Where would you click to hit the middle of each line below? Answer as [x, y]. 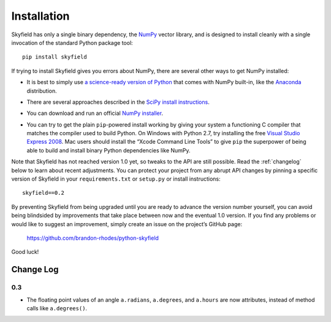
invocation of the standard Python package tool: [72, 42]
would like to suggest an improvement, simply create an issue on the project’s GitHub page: [127, 224]
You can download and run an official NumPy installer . [95, 113]
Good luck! [25, 252]
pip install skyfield [55, 57]
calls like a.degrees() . [57, 308]
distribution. [42, 91]
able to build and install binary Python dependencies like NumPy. [108, 150]
